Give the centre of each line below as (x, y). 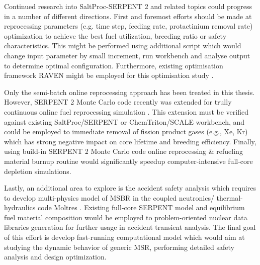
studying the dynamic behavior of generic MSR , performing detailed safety (119, 247)
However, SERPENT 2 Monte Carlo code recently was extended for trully (118, 102)
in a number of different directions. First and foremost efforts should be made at (128, 16)
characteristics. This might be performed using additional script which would (123, 46)
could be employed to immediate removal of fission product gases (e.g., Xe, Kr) (126, 131)
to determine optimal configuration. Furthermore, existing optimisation (114, 65)
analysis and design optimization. (55, 257)
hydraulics (20, 207)
